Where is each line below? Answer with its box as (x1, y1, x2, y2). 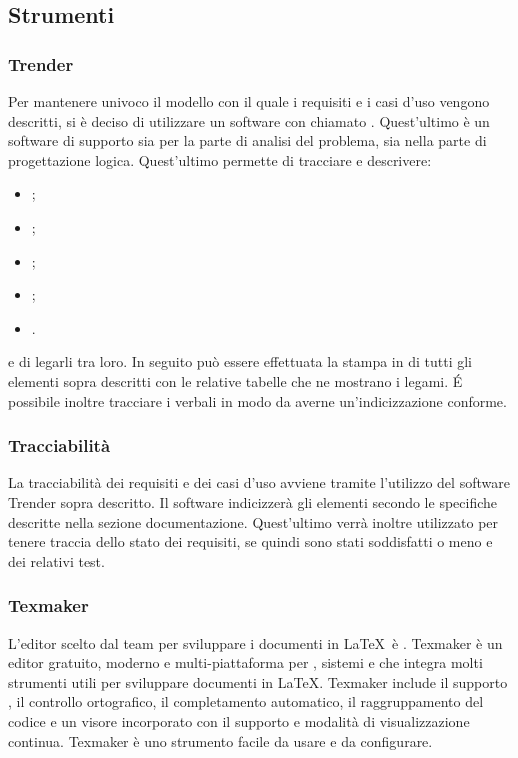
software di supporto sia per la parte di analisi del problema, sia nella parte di (8, 130, 487, 151)
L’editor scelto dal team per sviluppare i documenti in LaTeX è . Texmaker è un (8, 632, 503, 653)
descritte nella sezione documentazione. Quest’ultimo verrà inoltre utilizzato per (8, 511, 499, 532)
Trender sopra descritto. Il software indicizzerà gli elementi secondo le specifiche (8, 491, 498, 512)
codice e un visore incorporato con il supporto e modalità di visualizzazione (8, 710, 470, 731)
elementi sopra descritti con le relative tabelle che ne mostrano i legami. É (8, 370, 463, 391)
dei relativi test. (8, 550, 105, 571)
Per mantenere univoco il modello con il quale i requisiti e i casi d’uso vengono (8, 91, 490, 111)
